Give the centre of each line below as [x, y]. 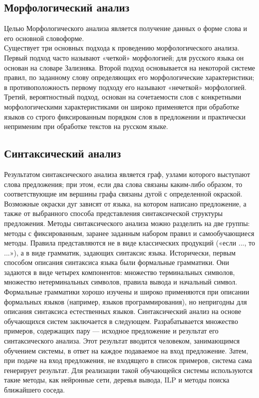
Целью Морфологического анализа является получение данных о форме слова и [126, 28]
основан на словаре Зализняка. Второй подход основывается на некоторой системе [129, 67]
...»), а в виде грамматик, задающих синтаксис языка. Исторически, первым [120, 252]
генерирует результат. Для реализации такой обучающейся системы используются [128, 370]
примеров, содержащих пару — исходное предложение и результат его [111, 331]
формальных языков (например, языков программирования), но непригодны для [126, 301]
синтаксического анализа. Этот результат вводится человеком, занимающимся [122, 341]
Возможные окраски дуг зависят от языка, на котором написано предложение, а [125, 203]
